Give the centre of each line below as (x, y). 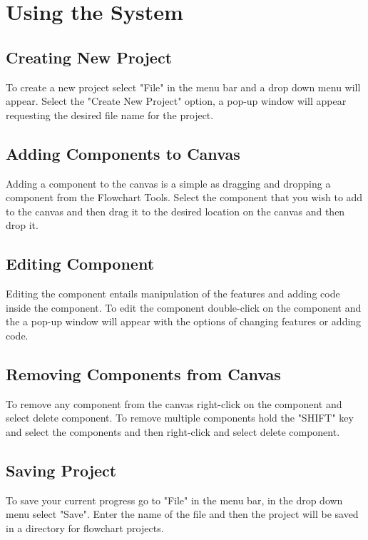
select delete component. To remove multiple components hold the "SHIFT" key (180, 418)
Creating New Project (89, 57)
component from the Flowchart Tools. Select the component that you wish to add (184, 197)
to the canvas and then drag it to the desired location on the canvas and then (175, 211)
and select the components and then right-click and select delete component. (173, 431)
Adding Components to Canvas (123, 153)
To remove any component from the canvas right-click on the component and (174, 403)
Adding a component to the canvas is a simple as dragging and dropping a (168, 183)
